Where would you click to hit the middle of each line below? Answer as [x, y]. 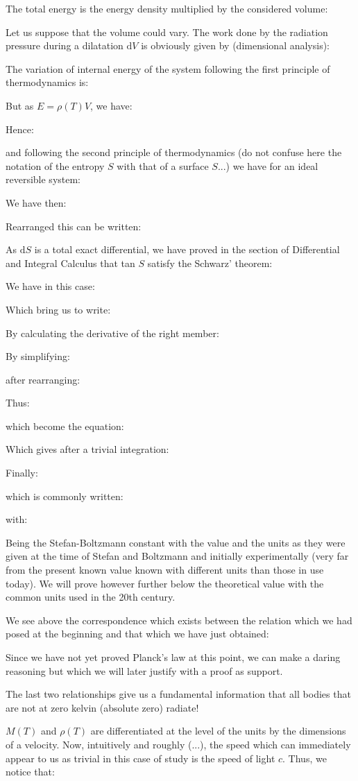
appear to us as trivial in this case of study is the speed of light [140, 758]
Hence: [20, 129]
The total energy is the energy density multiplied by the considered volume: [167, 8]
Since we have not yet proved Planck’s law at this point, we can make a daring [173, 657]
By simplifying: [38, 356]
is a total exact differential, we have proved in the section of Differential [187, 249]
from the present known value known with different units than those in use [165, 570]
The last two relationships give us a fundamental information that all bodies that [178, 694]
